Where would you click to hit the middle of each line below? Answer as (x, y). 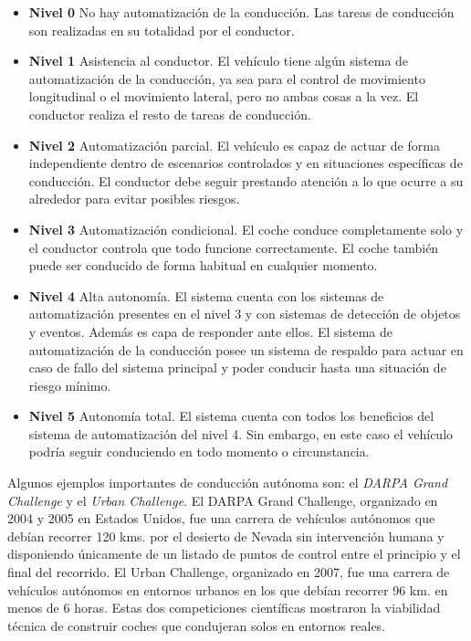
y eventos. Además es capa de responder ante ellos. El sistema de (210, 331)
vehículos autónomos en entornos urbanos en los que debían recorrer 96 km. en (228, 589)
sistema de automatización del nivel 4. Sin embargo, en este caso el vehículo (241, 433)
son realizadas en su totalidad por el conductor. (162, 30)
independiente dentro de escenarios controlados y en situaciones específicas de (246, 163)
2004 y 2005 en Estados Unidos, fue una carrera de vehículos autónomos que (221, 518)
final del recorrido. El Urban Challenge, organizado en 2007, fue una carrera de (229, 572)
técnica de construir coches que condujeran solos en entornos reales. (197, 625)
